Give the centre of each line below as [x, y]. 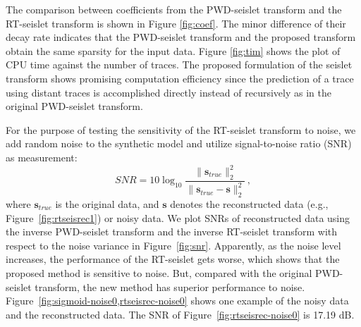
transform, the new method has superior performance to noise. [170, 286]
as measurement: [42, 157]
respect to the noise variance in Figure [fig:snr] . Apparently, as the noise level [173, 245]
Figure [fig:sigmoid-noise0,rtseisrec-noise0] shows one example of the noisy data [177, 301]
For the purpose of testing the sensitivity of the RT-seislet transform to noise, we [181, 129]
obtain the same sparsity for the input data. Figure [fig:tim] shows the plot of [173, 50]
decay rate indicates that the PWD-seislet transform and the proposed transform [181, 37]
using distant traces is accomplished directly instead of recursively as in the [169, 92]
